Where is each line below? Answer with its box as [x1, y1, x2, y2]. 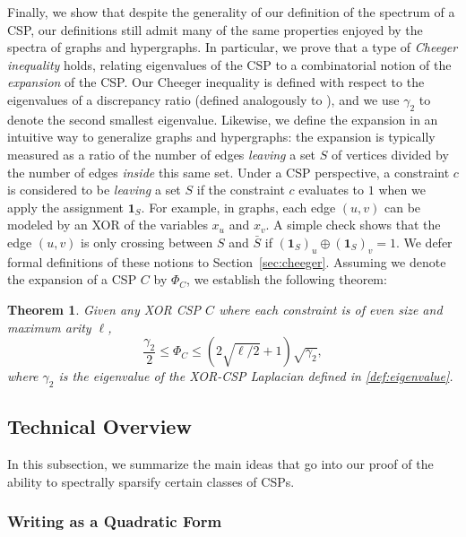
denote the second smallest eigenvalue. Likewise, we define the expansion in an [7, 109, 438, 128]
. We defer [395, 232, 453, 251]
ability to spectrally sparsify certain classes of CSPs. [7, 472, 295, 490]
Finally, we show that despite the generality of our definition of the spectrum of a [7, 3, 455, 21]
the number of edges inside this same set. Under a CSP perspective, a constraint [7, 162, 450, 181]
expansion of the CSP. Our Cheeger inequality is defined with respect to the [7, 73, 425, 91]
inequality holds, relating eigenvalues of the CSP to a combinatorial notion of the [7, 55, 452, 74]
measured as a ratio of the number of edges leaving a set [7, 144, 316, 163]
